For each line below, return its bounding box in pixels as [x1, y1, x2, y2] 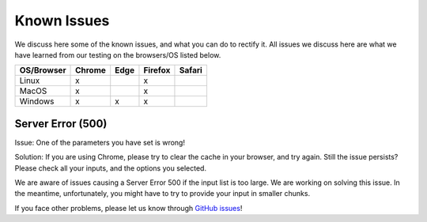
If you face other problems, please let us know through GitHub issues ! [14, 203, 243, 213]
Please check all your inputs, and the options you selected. [14, 163, 207, 173]
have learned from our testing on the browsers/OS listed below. [14, 50, 221, 59]
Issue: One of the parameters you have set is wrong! [14, 137, 186, 147]
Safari [179, 65, 203, 76]
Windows [19, 96, 55, 107]
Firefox [143, 65, 171, 76]
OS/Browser [19, 65, 66, 76]
